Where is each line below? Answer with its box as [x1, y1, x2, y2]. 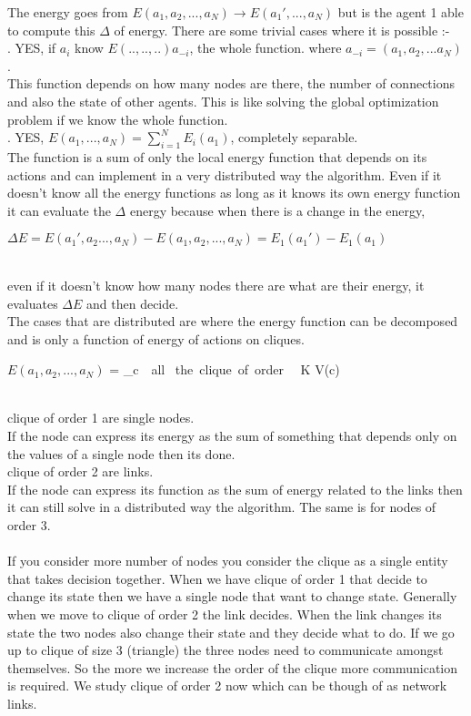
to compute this [7, 20, 95, 39]
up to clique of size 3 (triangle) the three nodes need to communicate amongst [7, 640, 444, 660]
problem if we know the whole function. [7, 109, 228, 128]
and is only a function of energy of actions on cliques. [7, 329, 305, 348]
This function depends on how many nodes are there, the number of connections [7, 74, 455, 93]
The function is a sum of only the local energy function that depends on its [7, 147, 427, 166]
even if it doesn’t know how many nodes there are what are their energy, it [7, 275, 425, 294]
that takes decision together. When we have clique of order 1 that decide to [7, 568, 427, 588]
